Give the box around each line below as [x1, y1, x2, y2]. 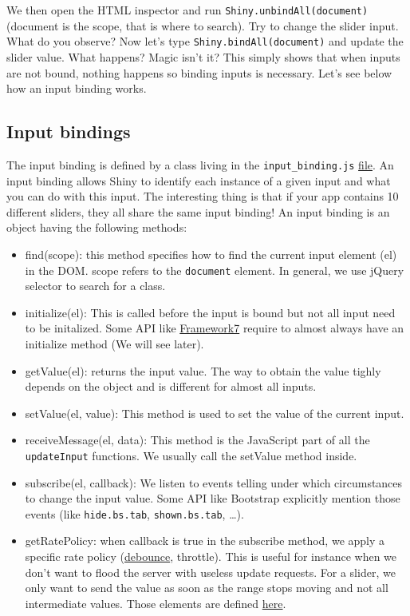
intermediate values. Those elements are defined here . [25, 594, 286, 611]
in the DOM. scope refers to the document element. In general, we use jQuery [25, 261, 404, 278]
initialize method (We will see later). [25, 335, 204, 352]
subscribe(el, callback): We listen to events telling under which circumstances [25, 474, 403, 491]
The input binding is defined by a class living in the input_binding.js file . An [6, 156, 394, 173]
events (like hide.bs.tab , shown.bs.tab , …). [25, 505, 244, 522]
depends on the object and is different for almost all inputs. [25, 378, 317, 395]
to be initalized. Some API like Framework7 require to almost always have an [25, 320, 404, 336]
